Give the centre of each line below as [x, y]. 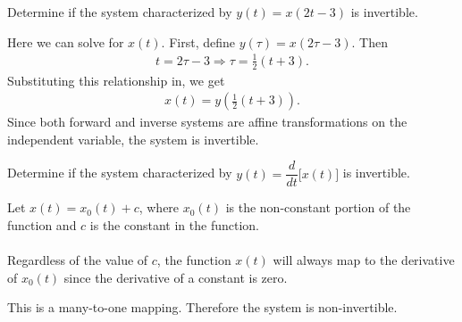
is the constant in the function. [174, 225]
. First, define [198, 41]
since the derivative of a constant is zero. [176, 277]
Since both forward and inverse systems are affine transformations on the [207, 122]
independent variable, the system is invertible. [133, 139]
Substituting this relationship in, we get [116, 80]
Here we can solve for [66, 41]
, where [159, 207]
